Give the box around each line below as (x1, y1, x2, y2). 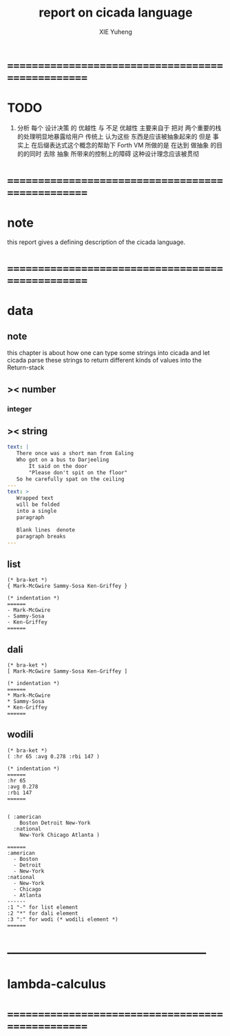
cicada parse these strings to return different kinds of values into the (7, 356, 202, 365)
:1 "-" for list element (7, 904, 79, 911)
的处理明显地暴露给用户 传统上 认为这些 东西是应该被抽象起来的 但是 (17, 132, 211, 141)
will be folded (16, 501, 60, 508)
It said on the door (28, 463, 88, 469)
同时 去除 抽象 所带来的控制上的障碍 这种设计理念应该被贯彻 (29, 150, 200, 158)
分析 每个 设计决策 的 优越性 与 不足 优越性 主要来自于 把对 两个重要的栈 (17, 123, 222, 132)
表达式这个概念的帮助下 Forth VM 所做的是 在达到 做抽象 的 (49, 141, 217, 149)
